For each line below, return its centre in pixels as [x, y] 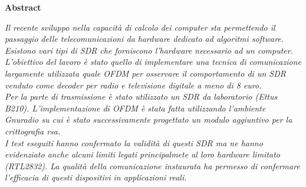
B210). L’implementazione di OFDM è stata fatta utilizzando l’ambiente [135, 108]
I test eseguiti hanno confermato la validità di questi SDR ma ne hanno [134, 142]
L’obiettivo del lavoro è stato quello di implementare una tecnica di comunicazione [153, 62]
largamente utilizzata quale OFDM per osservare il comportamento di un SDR [145, 73]
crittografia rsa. [33, 131]
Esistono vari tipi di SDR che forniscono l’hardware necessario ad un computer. [149, 50]
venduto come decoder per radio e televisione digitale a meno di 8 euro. [133, 85]
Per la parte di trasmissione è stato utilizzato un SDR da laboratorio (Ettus [141, 96]
